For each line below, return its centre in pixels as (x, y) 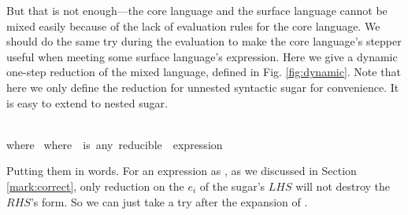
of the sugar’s (232, 186)
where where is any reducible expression (115, 144)
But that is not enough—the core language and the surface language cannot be (197, 10)
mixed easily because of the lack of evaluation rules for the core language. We (193, 26)
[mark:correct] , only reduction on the (95, 186)
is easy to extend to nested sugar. (87, 102)
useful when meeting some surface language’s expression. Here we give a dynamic (202, 56)
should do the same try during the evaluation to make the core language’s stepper (204, 41)
